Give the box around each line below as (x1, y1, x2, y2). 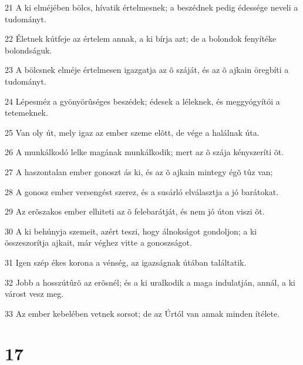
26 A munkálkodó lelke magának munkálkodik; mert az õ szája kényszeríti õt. (5, 146, 284, 158)
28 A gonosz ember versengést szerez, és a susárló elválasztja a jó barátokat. (5, 185, 279, 197)
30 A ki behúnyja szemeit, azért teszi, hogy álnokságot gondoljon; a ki (5, 225, 257, 237)
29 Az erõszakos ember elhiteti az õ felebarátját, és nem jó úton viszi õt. (5, 205, 265, 217)
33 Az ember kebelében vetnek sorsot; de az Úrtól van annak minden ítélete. (5, 307, 280, 319)
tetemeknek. (5, 106, 48, 119)
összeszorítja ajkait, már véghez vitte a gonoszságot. (5, 236, 192, 249)
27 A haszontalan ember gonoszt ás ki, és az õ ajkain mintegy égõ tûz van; (5, 165, 273, 178)
